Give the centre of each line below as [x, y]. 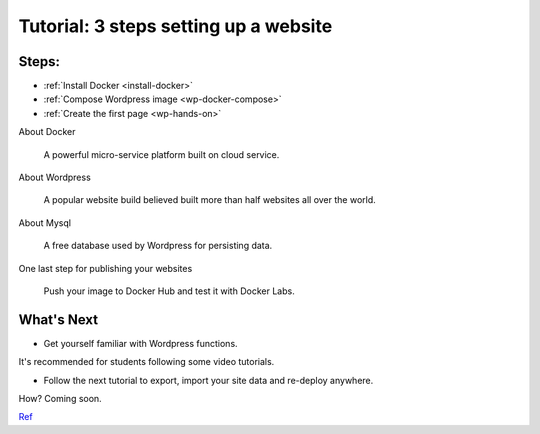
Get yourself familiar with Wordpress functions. [141, 343]
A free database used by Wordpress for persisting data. [158, 246]
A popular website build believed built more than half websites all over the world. [210, 200]
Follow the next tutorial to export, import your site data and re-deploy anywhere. [208, 380]
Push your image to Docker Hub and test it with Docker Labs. [169, 291]
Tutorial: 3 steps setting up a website [175, 26]
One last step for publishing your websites [105, 268]
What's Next [58, 319]
